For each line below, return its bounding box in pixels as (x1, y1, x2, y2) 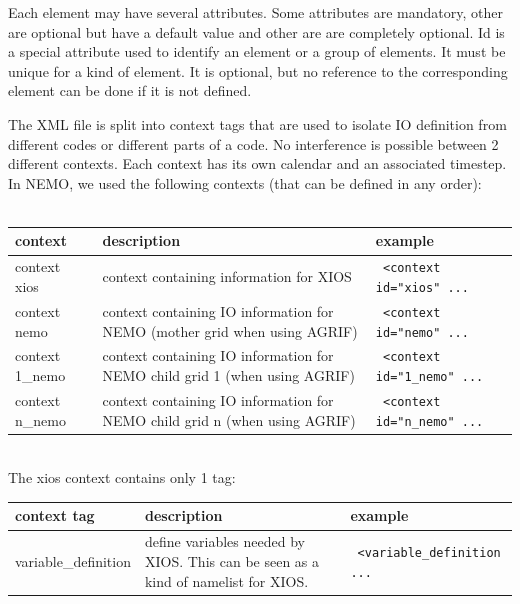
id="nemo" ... (375, 325, 469, 340)
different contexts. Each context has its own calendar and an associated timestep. (8, 153, 507, 174)
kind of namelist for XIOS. (144, 570, 309, 591)
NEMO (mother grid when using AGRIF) (102, 320, 358, 341)
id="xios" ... (375, 280, 469, 295)
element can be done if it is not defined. (8, 80, 252, 101)
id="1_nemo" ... (375, 370, 484, 385)
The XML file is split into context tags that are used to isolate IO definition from (8, 113, 507, 134)
